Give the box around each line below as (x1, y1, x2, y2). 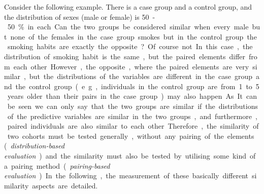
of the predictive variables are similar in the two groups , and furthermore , (7, 110, 257, 121)
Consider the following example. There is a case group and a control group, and (4, 2, 252, 12)
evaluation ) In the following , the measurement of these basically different (4, 170, 249, 181)
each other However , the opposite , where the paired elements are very (13, 61, 249, 71)
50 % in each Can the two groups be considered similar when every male (7, 21, 249, 32)
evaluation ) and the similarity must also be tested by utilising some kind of (4, 150, 256, 161)
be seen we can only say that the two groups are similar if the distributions (7, 100, 258, 111)
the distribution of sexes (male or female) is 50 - (4, 11, 155, 22)
